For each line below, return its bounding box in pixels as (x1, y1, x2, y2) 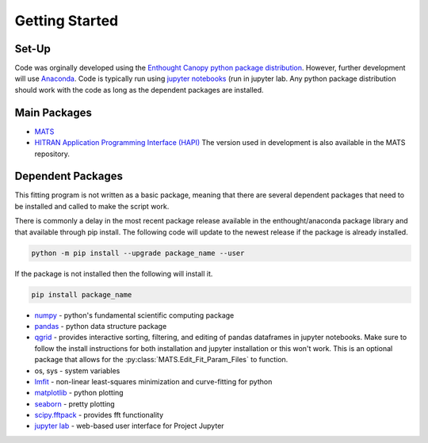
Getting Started (14, 12, 119, 29)
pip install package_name (31, 290, 132, 299)
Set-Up (14, 42, 52, 55)
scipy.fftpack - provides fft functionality (34, 411, 164, 420)
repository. (34, 149, 71, 158)
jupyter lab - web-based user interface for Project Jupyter (34, 421, 225, 431)
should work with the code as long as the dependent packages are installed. (14, 85, 265, 94)
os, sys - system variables (34, 365, 120, 376)
